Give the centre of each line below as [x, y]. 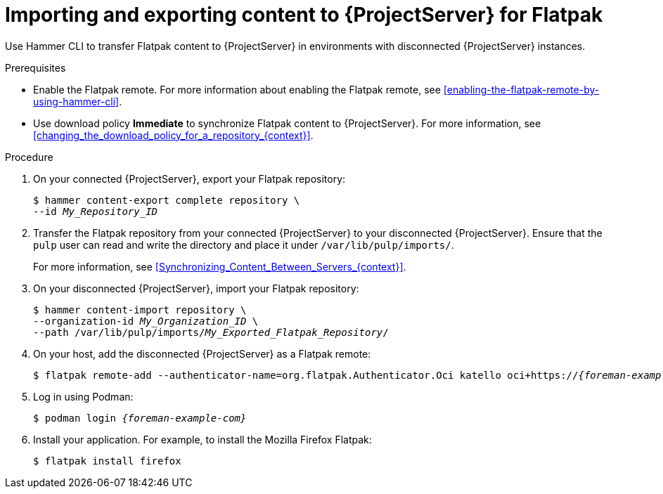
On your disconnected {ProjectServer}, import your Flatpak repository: [196, 288]
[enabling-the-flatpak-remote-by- [521, 89]
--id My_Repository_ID [96, 211]
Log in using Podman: [83, 396]
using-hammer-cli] [76, 101]
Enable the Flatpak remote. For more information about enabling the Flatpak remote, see [237, 89]
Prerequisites [36, 67]
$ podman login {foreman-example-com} [140, 418]
